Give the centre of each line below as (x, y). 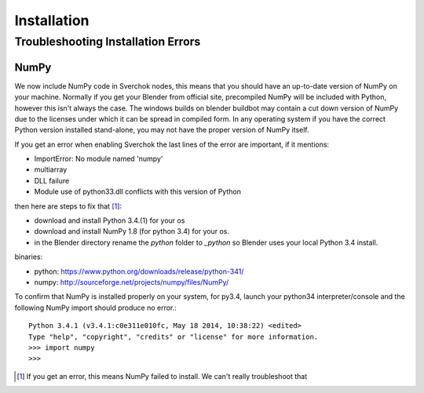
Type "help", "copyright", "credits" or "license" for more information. (174, 337)
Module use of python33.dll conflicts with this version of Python (137, 191)
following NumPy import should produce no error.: (95, 307)
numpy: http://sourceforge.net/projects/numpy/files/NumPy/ (132, 282)
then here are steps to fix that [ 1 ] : (68, 206)
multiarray (51, 169)
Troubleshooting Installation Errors (108, 42)
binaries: (29, 257)
